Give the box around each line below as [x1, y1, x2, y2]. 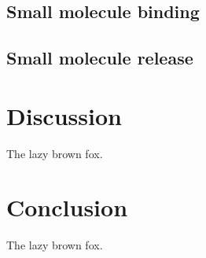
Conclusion [6, 191, 128, 223]
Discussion [6, 99, 122, 131]
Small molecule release [6, 46, 193, 70]
